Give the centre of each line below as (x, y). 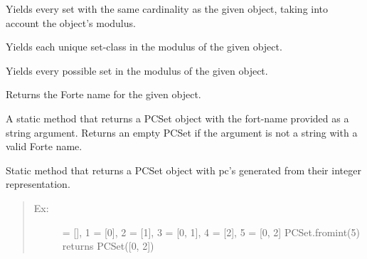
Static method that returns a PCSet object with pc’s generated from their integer (183, 170)
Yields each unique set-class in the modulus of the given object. (144, 47)
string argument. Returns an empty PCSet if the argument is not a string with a (182, 132)
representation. (38, 184)
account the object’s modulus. (71, 22)
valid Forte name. (44, 146)
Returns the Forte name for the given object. (103, 94)
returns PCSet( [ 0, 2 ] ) (108, 246)
